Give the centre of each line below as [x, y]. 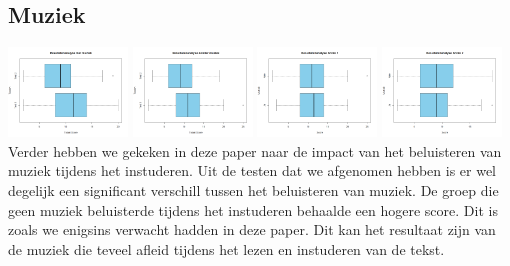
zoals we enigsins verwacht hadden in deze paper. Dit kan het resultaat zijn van [252, 229]
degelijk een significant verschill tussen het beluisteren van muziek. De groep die [253, 189]
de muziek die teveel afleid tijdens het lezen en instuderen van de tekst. [226, 248]
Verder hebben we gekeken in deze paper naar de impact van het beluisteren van [255, 150]
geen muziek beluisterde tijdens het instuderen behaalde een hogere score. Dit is [253, 209]
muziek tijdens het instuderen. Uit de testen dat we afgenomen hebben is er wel [252, 170]
